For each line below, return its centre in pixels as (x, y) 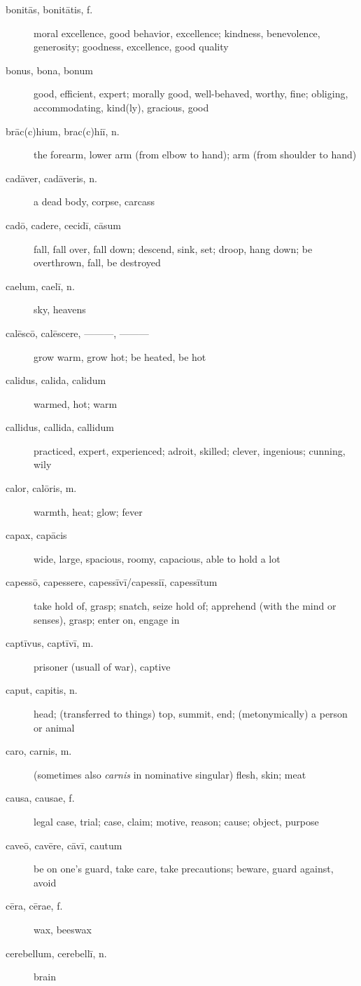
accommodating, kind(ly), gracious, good (121, 107)
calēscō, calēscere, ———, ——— (77, 333)
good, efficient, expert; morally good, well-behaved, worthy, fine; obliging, (191, 94)
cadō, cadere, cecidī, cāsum (63, 225)
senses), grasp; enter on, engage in (107, 619)
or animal (54, 727)
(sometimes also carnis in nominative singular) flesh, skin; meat (170, 774)
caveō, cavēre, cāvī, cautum (64, 845)
